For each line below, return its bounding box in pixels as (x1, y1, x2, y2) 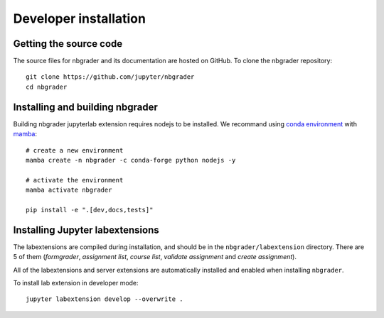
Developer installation (13, 11, 146, 26)
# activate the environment (26, 176, 124, 184)
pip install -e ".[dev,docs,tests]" (26, 206, 154, 214)
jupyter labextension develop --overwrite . (26, 295, 184, 303)
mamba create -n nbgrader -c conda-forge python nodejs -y (26, 156, 236, 164)
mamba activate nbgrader (26, 186, 112, 194)
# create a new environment (26, 146, 124, 154)
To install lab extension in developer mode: (13, 278, 139, 287)
